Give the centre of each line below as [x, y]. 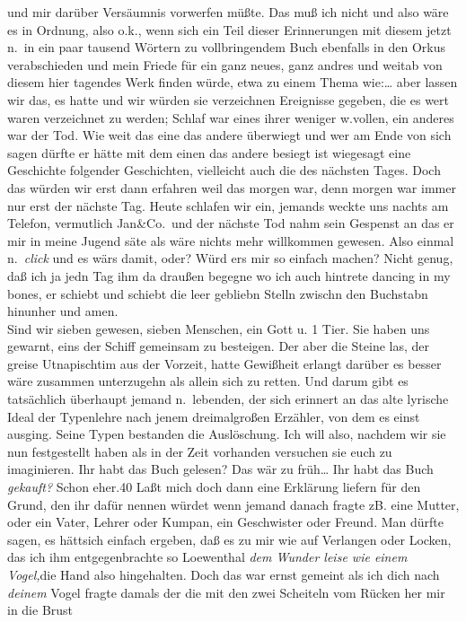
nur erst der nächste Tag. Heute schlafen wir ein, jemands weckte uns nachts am [228, 205]
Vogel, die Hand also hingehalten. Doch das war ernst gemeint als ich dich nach [224, 574]
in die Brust [40, 610]
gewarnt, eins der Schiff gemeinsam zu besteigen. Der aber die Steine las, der [219, 346]
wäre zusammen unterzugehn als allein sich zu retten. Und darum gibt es [208, 381]
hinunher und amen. [63, 311]
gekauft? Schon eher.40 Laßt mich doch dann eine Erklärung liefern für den [214, 487]
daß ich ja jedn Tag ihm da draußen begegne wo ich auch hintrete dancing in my [229, 275]
